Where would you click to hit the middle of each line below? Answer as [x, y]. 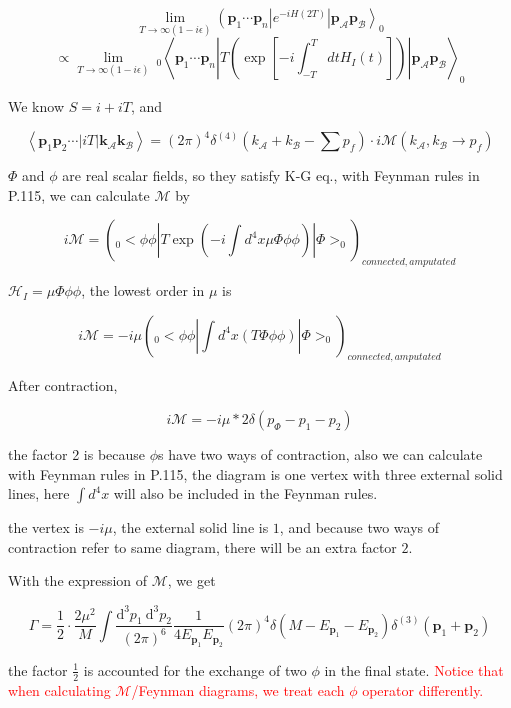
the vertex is [46, 527]
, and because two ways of [359, 527]
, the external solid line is [190, 527]
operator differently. [423, 689]
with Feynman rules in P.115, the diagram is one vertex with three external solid [255, 473]
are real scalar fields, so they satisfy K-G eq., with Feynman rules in [271, 175]
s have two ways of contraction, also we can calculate [320, 454]
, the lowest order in [143, 290]
